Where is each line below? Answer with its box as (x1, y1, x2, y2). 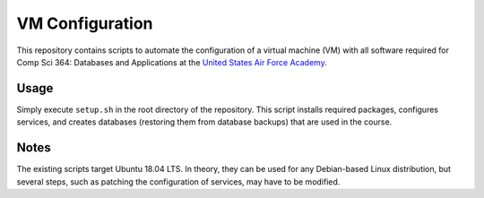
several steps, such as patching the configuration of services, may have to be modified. (16, 176, 341, 187)
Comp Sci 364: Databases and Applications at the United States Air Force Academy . (16, 56, 327, 67)
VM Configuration (16, 13, 153, 33)
